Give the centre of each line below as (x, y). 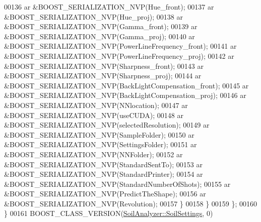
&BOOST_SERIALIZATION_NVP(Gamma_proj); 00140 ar (100, 36)
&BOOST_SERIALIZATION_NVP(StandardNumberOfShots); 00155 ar (117, 184)
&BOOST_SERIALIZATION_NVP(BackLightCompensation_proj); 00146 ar (125, 95)
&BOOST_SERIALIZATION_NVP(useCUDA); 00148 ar (94, 115)
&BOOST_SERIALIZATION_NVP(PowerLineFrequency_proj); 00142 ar (119, 55)
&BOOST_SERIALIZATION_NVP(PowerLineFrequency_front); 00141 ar (120, 46)
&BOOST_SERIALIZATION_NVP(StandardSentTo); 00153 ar (103, 164)
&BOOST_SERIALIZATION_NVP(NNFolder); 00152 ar (93, 154)
